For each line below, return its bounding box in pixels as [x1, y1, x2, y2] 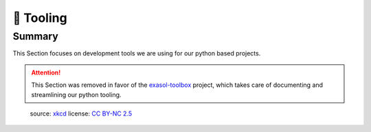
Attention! [31, 68, 61, 77]
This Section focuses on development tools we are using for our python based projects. [12, 49, 261, 57]
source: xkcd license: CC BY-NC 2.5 [30, 109, 133, 118]
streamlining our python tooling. [31, 90, 122, 98]
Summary [12, 30, 58, 42]
